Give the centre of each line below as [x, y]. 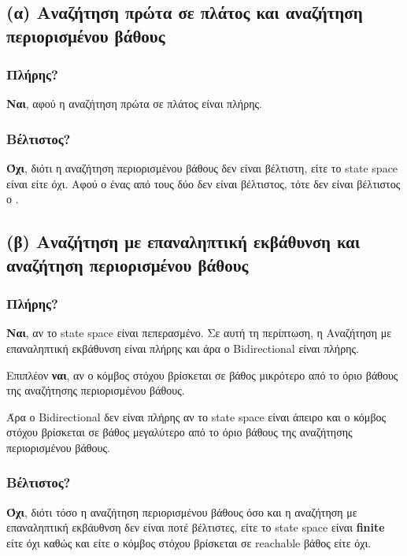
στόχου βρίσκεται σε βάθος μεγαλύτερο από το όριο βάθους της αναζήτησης [179, 432]
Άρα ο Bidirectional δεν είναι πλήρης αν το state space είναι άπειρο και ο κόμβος [196, 416]
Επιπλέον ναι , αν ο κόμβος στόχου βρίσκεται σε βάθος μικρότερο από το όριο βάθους [202, 374]
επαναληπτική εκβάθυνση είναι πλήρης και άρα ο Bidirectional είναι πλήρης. [183, 348]
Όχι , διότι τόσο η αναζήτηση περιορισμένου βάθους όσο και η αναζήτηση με [182, 512]
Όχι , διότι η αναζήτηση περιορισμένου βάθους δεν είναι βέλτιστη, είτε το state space [202, 168]
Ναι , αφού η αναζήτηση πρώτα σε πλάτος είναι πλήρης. [134, 104]
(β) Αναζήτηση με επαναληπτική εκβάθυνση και [183, 241]
